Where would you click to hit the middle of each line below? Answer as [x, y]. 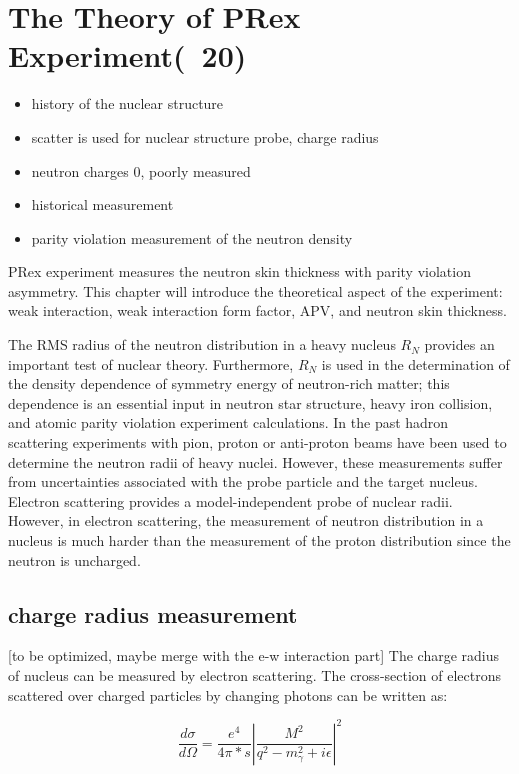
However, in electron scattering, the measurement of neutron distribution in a [246, 520]
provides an [459, 344]
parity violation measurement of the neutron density [192, 237]
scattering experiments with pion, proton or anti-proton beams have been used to [257, 442]
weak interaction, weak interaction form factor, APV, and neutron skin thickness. [257, 310]
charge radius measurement [153, 613]
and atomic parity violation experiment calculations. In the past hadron [228, 422]
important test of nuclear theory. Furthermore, [151, 363]
